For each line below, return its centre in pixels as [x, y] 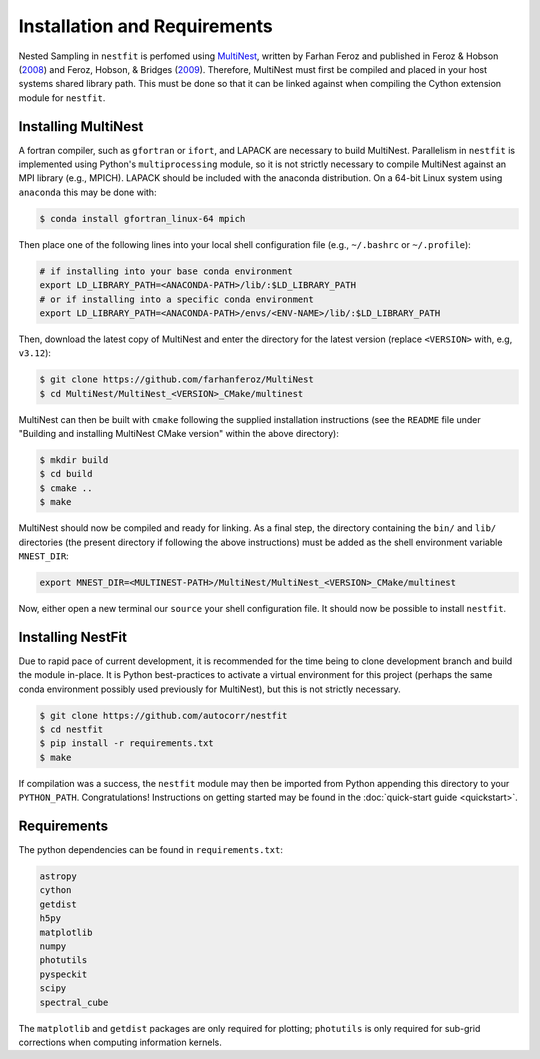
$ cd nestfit [71, 729]
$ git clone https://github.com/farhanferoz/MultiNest [176, 379]
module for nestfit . [62, 97]
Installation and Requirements [146, 26]
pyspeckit [63, 974]
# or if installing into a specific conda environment [176, 299]
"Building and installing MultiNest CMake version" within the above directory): [178, 434]
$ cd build [66, 474]
